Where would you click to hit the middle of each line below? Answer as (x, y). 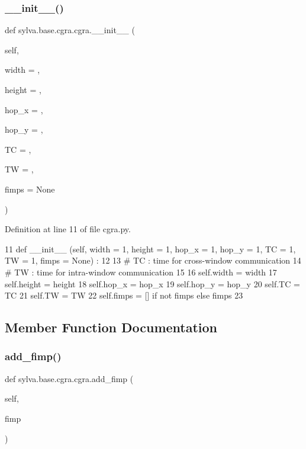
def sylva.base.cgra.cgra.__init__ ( (70, 30)
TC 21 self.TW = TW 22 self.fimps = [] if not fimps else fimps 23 (124, 295)
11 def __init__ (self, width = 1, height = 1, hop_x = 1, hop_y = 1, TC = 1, (150, 248)
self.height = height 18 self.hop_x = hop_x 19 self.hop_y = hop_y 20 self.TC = (152, 283)
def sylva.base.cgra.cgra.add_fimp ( (69, 378)
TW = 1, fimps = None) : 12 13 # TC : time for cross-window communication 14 (153, 260)
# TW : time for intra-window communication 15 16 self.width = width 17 (141, 272)
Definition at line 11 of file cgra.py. (68, 229)
